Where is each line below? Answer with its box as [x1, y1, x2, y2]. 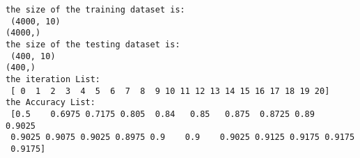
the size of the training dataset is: [6, 5, 185, 15]
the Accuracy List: [6, 97, 95, 108]
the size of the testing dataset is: [6, 39, 180, 49]
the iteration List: [6, 74, 101, 84]
